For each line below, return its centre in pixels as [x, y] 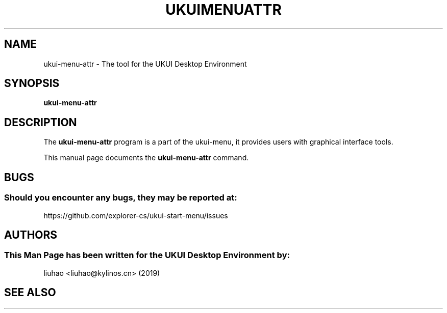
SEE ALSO [30, 293]
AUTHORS [31, 235]
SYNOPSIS [32, 83]
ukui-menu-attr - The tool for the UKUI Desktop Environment [145, 64]
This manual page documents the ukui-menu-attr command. [146, 158]
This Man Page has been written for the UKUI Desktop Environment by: [147, 255]
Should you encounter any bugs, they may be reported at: [121, 198]
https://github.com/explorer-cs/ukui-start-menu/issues [136, 215]
